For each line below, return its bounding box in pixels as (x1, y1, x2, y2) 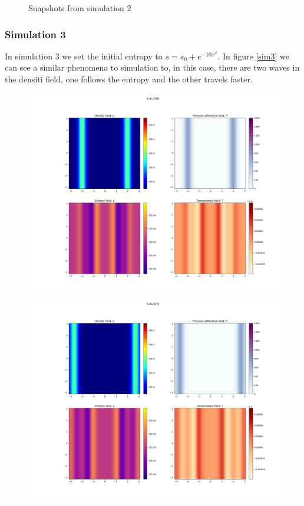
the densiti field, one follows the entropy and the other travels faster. (5, 73, 253, 85)
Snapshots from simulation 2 (28, 2, 131, 14)
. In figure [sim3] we (217, 49, 289, 62)
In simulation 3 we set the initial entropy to (5, 49, 163, 62)
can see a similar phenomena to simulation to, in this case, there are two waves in (5, 61, 300, 74)
